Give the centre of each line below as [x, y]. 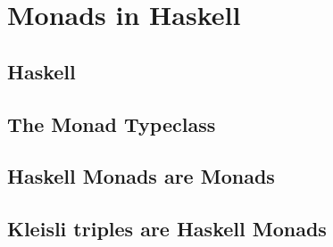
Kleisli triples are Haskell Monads [167, 229]
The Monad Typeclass [112, 123]
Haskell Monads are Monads [141, 176]
